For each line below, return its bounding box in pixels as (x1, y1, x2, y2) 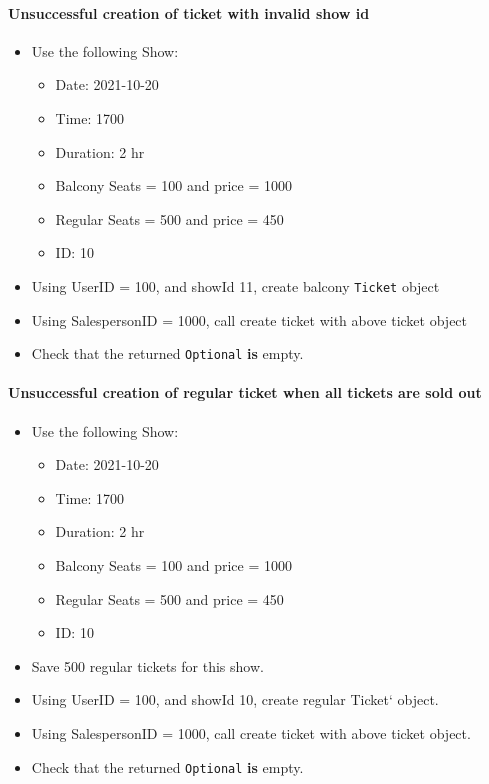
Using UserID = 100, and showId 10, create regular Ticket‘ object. (31, 689, 439, 710)
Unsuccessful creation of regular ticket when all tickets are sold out (8, 382, 482, 403)
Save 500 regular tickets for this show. (31, 655, 264, 676)
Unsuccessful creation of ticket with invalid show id (8, 2, 370, 23)
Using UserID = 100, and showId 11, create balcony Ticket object (31, 275, 440, 296)
